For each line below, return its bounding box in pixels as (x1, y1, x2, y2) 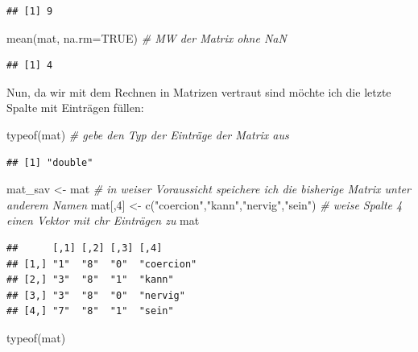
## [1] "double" (6, 156, 93, 168)
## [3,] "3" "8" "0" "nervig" (6, 289, 185, 301)
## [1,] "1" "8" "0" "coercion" (6, 258, 197, 270)
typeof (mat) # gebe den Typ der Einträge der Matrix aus (6, 126, 289, 143)
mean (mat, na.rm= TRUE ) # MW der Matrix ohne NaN (6, 29, 287, 46)
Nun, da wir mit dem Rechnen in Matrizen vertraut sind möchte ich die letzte (6, 83, 391, 100)
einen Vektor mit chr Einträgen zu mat (6, 212, 200, 229)
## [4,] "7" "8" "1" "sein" (6, 305, 174, 317)
